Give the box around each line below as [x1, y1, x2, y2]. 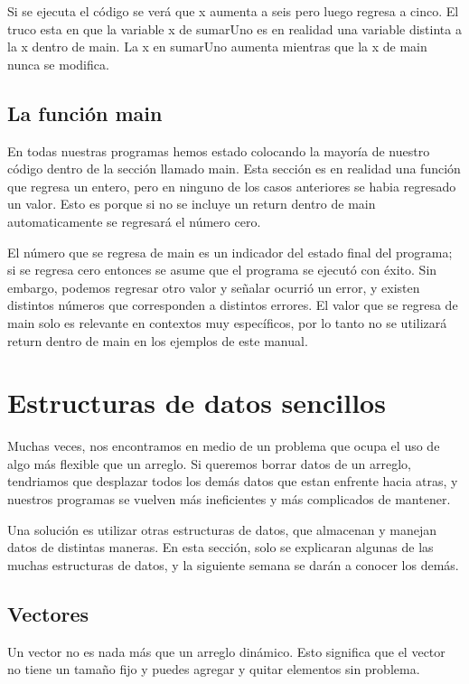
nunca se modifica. [7, 54, 109, 73]
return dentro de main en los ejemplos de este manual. [7, 331, 308, 350]
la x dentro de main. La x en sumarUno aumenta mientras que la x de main [7, 37, 427, 56]
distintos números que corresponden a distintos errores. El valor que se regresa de [7, 295, 458, 314]
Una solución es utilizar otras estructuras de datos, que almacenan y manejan [7, 520, 437, 539]
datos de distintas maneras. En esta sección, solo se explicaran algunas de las [7, 538, 434, 557]
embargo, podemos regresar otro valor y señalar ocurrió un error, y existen [7, 277, 420, 296]
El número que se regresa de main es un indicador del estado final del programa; [7, 242, 453, 261]
